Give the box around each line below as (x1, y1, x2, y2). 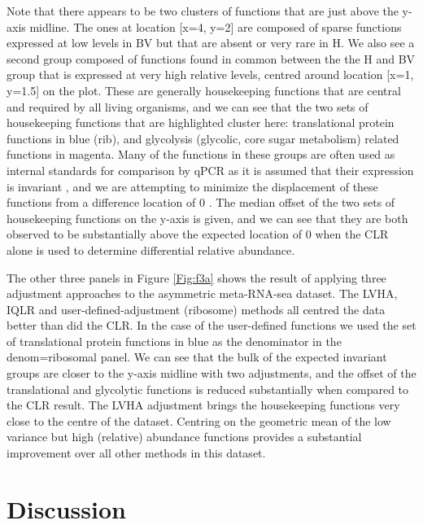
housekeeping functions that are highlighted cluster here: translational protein (7, 114, 395, 131)
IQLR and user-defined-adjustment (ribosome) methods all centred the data (7, 300, 386, 317)
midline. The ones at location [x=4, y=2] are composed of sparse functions (29, 18, 402, 35)
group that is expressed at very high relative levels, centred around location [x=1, (7, 66, 414, 83)
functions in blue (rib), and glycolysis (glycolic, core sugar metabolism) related (7, 129, 399, 147)
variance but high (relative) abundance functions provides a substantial (7, 428, 362, 445)
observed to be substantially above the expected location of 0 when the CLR (7, 225, 389, 243)
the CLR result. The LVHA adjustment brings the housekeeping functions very (7, 396, 400, 413)
